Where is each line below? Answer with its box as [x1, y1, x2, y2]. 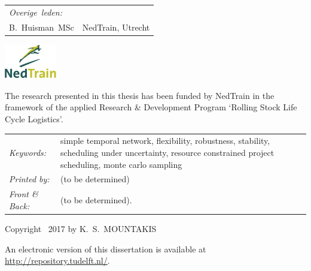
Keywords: [9, 146, 47, 158]
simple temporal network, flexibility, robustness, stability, [60, 134, 270, 147]
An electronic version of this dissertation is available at [5, 242, 206, 255]
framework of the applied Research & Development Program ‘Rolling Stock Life [5, 101, 297, 113]
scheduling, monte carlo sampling [60, 158, 182, 170]
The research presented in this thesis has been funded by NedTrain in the [5, 89, 275, 101]
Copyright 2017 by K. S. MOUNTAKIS [5, 222, 157, 234]
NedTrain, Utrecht [82, 20, 150, 33]
